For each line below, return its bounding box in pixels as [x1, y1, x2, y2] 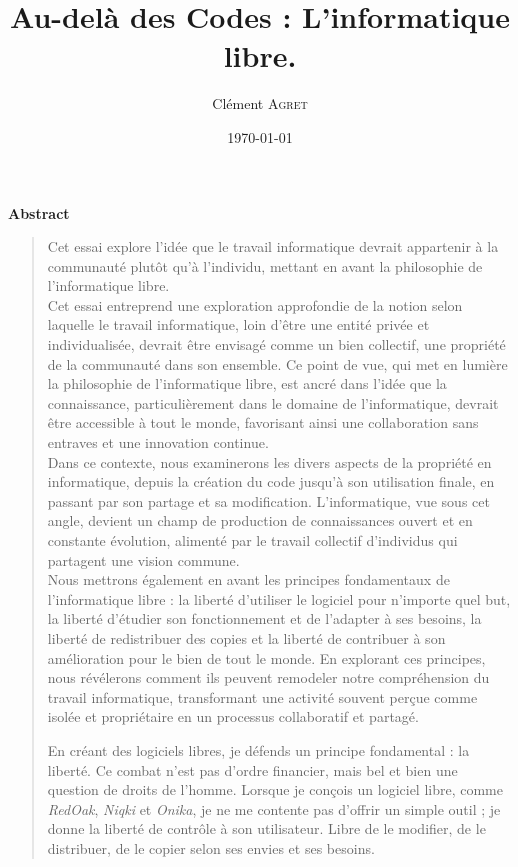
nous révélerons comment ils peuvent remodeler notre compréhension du [47, 667, 490, 688]
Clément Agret [212, 93, 308, 114]
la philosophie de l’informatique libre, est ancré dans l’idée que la [47, 373, 447, 394]
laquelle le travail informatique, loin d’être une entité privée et [47, 314, 430, 335]
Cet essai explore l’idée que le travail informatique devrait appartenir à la [47, 236, 499, 257]
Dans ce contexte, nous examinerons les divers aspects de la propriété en [47, 451, 492, 472]
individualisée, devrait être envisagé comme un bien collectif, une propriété [47, 334, 506, 355]
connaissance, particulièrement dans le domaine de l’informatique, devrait [47, 392, 499, 413]
